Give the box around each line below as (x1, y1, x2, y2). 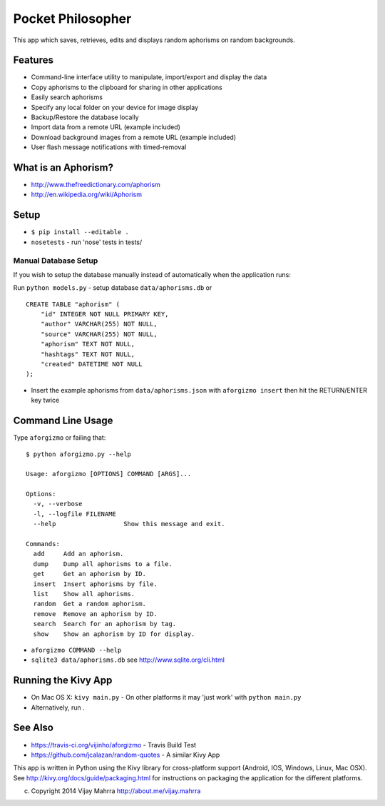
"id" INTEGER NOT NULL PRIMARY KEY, (40, 311, 169, 318)
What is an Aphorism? (13, 161, 114, 173)
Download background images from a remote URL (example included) (31, 133, 237, 141)
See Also (13, 722, 53, 734)
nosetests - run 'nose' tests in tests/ (31, 238, 143, 246)
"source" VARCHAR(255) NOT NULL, (40, 330, 158, 338)
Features (13, 54, 53, 66)
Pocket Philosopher (13, 11, 132, 26)
